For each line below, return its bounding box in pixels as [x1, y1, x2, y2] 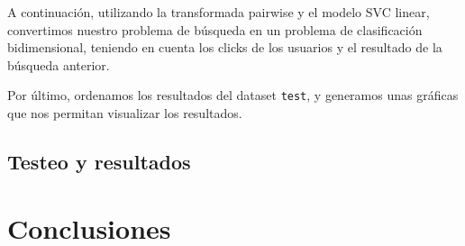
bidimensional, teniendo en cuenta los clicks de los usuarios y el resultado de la [7, 38, 442, 57]
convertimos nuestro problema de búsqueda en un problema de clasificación [7, 20, 423, 39]
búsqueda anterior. [7, 55, 110, 74]
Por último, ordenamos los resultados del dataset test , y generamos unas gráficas [7, 86, 459, 105]
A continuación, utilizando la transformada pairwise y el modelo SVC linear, [7, 3, 430, 21]
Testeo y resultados [7, 148, 191, 176]
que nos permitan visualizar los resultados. [7, 104, 242, 123]
